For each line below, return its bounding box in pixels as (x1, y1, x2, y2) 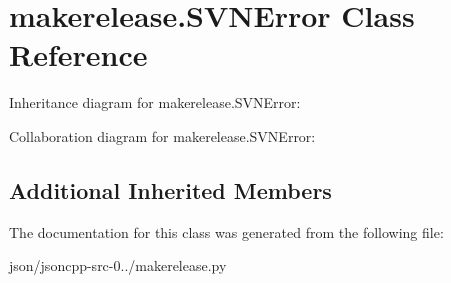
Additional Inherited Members (9, 174, 332, 205)
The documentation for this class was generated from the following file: (9, 221, 444, 242)
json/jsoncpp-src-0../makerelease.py (9, 255, 227, 276)
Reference (9, 34, 148, 75)
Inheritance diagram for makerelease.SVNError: (9, 92, 301, 113)
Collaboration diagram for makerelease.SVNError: (9, 125, 316, 146)
